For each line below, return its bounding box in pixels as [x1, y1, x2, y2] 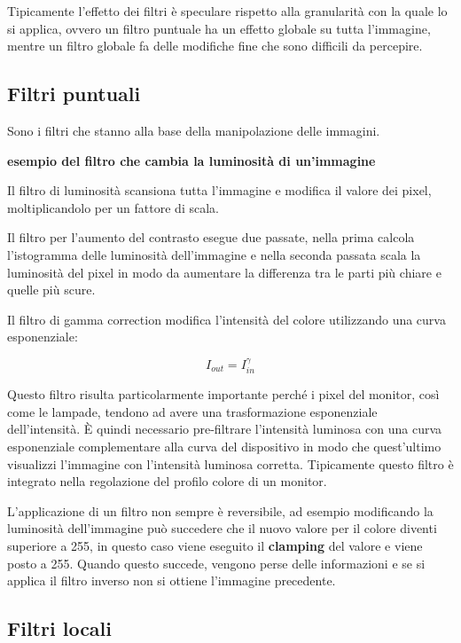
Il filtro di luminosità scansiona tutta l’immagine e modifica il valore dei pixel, [7, 181, 432, 200]
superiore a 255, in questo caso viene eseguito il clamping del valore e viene [7, 536, 423, 554]
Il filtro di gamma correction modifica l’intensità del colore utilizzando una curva [7, 310, 446, 328]
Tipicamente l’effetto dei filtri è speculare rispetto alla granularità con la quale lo [7, 2, 448, 20]
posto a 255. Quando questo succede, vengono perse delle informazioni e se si [7, 553, 426, 572]
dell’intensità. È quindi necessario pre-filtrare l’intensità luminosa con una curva [7, 420, 442, 438]
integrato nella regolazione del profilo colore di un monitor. [7, 472, 327, 490]
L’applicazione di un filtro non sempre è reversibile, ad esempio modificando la [7, 501, 434, 520]
